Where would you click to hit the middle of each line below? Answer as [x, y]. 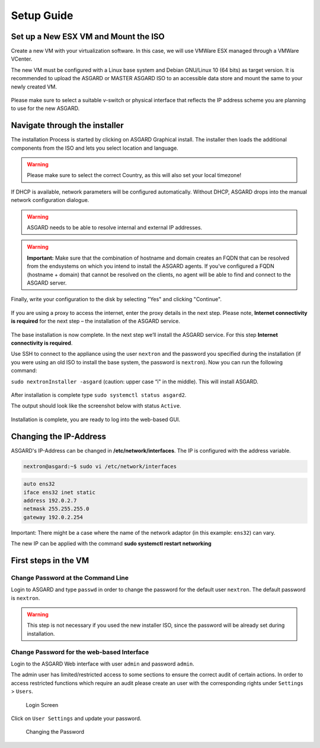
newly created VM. [34, 87]
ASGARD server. [47, 283]
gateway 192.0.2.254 [53, 517]
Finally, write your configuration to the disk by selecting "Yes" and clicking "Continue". [116, 299]
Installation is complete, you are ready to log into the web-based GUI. [96, 419]
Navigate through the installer [67, 126]
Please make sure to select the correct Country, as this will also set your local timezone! [134, 175]
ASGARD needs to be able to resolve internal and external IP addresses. [115, 228]
